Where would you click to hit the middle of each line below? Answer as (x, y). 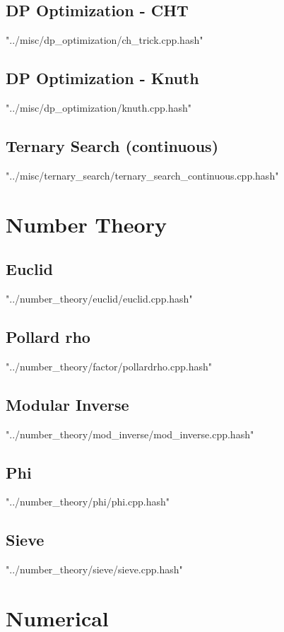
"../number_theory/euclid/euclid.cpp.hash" (99, 298)
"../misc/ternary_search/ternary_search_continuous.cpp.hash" (142, 175)
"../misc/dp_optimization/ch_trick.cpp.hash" (105, 40)
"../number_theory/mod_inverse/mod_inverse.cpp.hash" (130, 434)
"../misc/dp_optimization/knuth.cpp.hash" (99, 107)
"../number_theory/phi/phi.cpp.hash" (88, 502)
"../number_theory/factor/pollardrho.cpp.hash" (109, 366)
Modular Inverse (67, 404)
